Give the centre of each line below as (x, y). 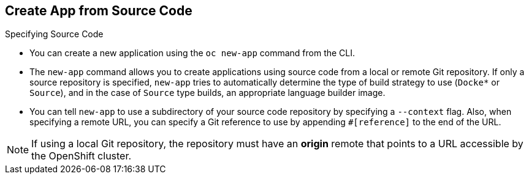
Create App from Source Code (99, 11)
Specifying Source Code (54, 34)
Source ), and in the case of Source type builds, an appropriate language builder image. (207, 93)
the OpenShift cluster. (82, 156)
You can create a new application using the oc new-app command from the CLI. (192, 53)
